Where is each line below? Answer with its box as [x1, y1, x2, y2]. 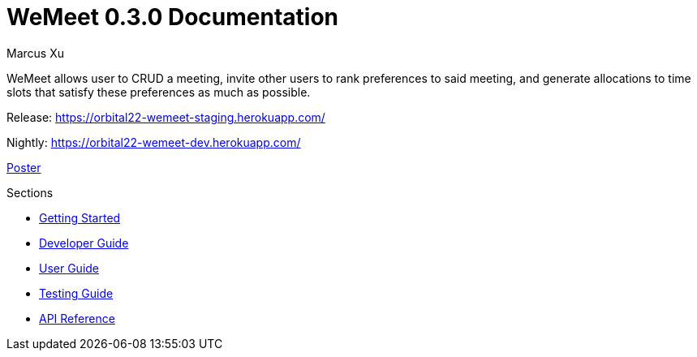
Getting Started [39, 210, 121, 225]
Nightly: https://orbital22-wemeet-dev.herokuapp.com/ [6, 135, 301, 149]
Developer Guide [39, 235, 129, 250]
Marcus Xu [6, 45, 64, 60]
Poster [6, 160, 41, 174]
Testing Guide [39, 286, 114, 300]
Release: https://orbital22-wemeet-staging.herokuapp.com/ [6, 110, 325, 124]
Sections [6, 185, 54, 200]
